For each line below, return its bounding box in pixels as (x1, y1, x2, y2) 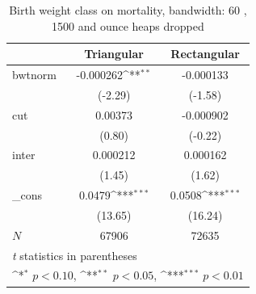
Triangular (84, 45, 144, 62)
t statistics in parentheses (12, 246, 137, 263)
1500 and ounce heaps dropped (51, 17, 204, 34)
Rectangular (170, 45, 240, 62)
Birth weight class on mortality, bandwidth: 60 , (9, 2, 247, 18)
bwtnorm (12, 66, 57, 83)
